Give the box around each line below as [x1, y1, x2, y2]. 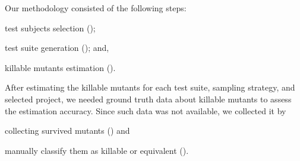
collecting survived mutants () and [5, 124, 130, 137]
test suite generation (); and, [5, 41, 109, 54]
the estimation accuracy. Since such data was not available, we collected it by [5, 104, 286, 117]
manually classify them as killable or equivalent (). [5, 144, 189, 156]
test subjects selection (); [5, 21, 96, 34]
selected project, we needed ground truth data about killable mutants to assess [5, 92, 292, 105]
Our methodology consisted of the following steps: [5, 2, 187, 14]
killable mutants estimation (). [5, 61, 116, 73]
